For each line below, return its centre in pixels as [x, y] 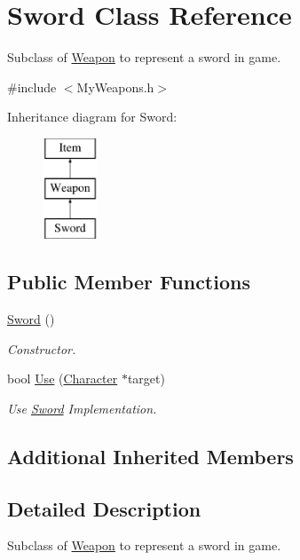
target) [146, 379]
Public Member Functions [129, 282]
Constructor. [42, 348]
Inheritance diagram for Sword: [92, 117]
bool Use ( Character [63, 379]
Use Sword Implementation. [82, 408]
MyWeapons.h [115, 87]
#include [32, 87]
